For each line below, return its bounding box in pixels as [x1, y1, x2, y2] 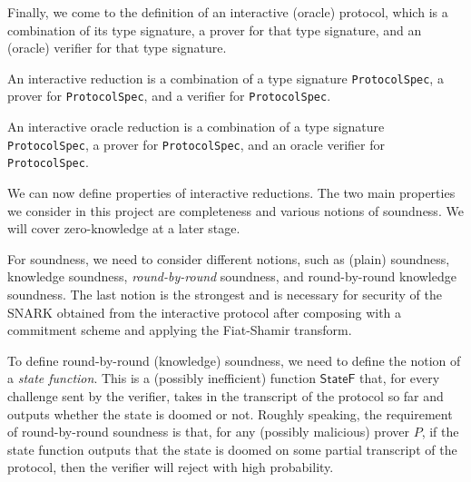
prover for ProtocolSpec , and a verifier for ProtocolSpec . [7, 86, 331, 105]
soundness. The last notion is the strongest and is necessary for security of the [7, 284, 442, 303]
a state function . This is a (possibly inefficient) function [7, 369, 316, 388]
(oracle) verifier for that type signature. [7, 38, 227, 57]
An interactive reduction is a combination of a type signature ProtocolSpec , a [7, 68, 444, 87]
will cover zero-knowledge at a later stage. [7, 219, 240, 238]
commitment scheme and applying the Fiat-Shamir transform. [7, 320, 352, 339]
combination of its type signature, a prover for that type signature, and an [7, 20, 422, 39]
